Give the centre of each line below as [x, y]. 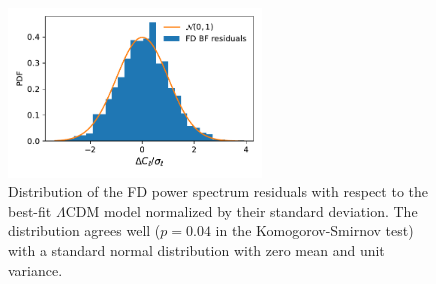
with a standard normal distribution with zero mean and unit [196, 249]
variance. [35, 269]
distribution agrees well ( [84, 230]
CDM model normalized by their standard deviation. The [241, 210]
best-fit [30, 210]
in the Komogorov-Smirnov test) [314, 230]
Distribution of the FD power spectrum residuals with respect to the [218, 191]
